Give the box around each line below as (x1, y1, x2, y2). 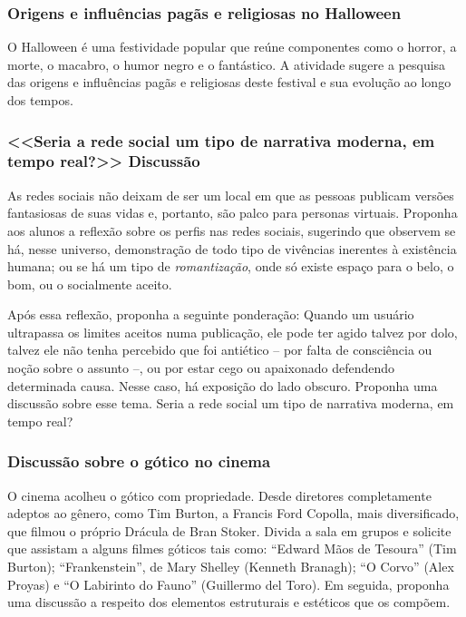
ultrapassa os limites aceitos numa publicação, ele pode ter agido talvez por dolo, (7, 322, 458, 341)
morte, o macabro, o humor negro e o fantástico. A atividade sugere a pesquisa (7, 54, 446, 73)
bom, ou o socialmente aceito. (7, 274, 172, 293)
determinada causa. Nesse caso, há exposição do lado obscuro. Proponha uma (7, 376, 438, 395)
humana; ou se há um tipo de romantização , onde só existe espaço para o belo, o (7, 257, 454, 276)
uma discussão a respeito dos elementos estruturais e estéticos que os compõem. (7, 593, 451, 612)
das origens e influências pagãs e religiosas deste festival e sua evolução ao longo (7, 73, 451, 92)
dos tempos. (7, 91, 73, 109)
